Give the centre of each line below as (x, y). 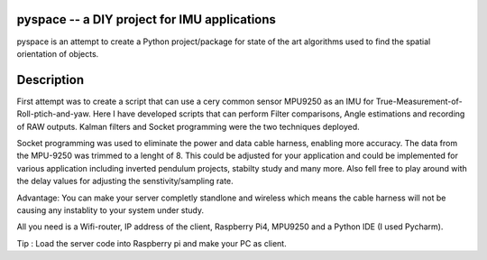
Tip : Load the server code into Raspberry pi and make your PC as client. (152, 243)
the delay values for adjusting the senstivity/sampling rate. (125, 181)
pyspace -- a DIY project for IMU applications (147, 19)
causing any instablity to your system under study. (110, 210)
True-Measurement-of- (419, 101)
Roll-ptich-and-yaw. (54, 114)
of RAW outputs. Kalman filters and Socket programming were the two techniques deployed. (188, 126)
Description (51, 80)
